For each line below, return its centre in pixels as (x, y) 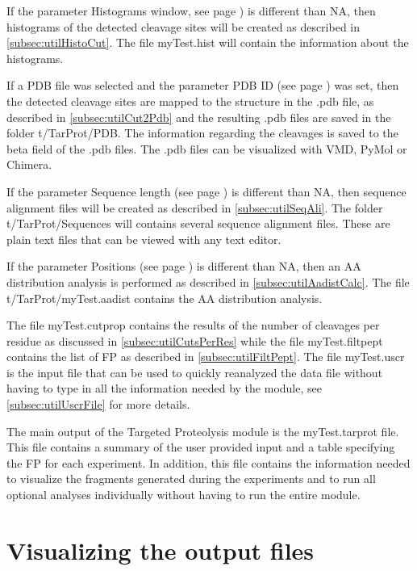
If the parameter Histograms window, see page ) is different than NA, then (191, 10)
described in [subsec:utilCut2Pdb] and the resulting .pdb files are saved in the (199, 117)
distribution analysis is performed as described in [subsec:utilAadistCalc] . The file (208, 281)
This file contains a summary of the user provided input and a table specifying (201, 447)
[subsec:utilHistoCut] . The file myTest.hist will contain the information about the (208, 42)
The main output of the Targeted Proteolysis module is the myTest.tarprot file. (203, 431)
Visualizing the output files (161, 550)
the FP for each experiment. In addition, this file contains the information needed (208, 462)
